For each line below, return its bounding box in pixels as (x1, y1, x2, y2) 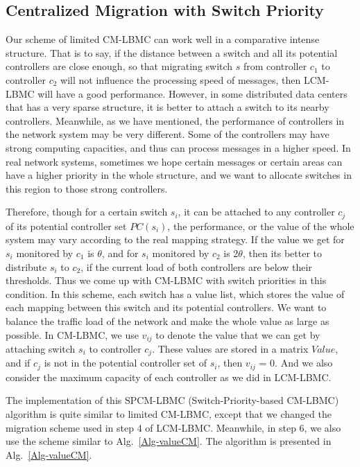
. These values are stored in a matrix (152, 341, 309, 355)
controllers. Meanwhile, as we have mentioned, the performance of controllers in (6, 113, 345, 127)
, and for (101, 245, 139, 260)
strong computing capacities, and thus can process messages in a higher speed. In (6, 140, 351, 155)
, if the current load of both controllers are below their (80, 259, 312, 274)
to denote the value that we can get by (155, 327, 320, 342)
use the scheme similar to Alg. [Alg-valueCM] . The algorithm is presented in (6, 434, 332, 448)
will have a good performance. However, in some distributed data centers (37, 86, 348, 100)
